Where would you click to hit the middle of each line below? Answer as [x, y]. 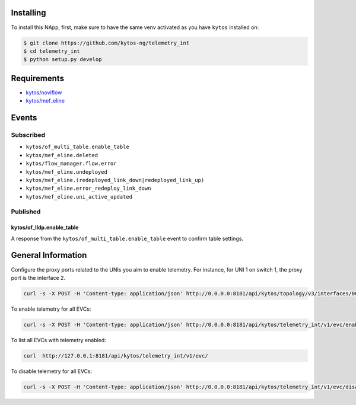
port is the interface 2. [38, 278]
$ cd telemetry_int [52, 51]
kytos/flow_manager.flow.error [71, 164]
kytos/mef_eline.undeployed [67, 172]
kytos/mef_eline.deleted [62, 155]
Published [26, 212]
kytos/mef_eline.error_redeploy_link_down [88, 189]
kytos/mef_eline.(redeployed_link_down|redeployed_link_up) [115, 180]
